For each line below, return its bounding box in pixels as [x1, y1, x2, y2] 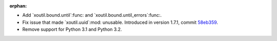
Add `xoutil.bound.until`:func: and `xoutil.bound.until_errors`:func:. [22, 12, 162, 18]
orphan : [9, 3, 27, 9]
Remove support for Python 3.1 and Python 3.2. [22, 26, 122, 32]
